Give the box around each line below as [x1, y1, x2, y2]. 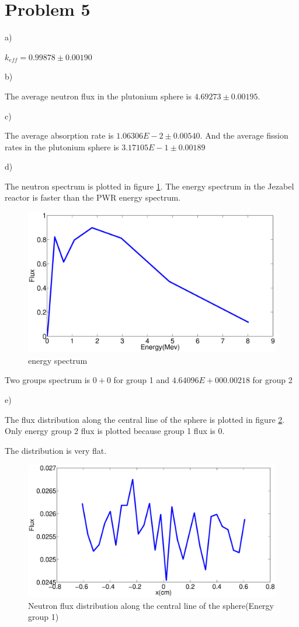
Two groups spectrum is [5, 374, 91, 386]
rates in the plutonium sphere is [5, 140, 119, 153]
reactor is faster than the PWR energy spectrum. [5, 191, 181, 204]
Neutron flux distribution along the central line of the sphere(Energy [28, 599, 274, 611]
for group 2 [252, 374, 293, 386]
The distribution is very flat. [5, 444, 107, 456]
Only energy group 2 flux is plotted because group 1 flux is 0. [5, 425, 225, 437]
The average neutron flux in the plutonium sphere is [5, 89, 192, 102]
